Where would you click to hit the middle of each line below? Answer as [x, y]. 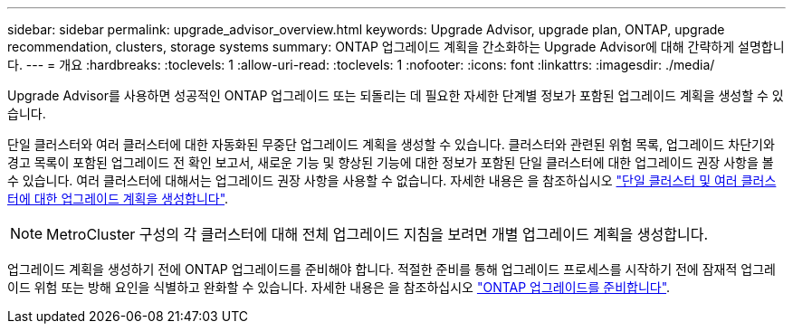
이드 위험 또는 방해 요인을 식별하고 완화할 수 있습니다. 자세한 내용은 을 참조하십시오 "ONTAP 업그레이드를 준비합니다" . [339, 287]
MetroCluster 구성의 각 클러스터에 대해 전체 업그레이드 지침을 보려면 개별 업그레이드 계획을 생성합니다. [377, 234]
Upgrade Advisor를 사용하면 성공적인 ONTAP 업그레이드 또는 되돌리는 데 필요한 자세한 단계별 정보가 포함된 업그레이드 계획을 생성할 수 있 [396, 95]
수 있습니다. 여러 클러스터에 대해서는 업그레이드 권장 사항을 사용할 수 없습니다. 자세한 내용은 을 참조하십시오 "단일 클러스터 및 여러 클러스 [392, 180]
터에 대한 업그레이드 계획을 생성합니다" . [118, 199]
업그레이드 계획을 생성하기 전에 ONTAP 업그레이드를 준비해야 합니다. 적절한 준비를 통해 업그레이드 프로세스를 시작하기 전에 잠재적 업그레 [392, 269]
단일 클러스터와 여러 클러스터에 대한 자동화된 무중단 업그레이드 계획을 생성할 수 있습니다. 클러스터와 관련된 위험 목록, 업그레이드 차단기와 [391, 144]
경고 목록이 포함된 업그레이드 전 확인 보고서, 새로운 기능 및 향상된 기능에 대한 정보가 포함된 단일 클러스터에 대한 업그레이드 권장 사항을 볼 [391, 162]
